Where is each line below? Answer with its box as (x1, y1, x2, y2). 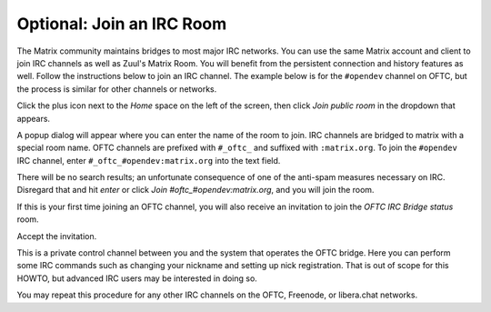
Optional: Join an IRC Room (16, 14, 227, 34)
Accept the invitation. (16, 230, 97, 241)
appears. (16, 113, 50, 124)
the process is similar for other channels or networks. (16, 83, 217, 95)
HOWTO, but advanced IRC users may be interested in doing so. (16, 273, 258, 284)
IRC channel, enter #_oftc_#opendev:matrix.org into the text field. (16, 155, 281, 166)
